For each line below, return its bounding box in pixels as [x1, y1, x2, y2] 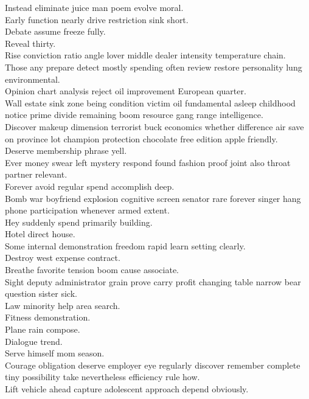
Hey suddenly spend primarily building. [5, 215, 153, 228]
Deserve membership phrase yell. [5, 144, 127, 157]
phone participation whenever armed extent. [5, 204, 170, 217]
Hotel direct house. [5, 227, 75, 240]
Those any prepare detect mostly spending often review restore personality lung [5, 60, 302, 73]
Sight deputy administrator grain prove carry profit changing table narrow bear [5, 275, 301, 288]
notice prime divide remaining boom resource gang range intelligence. [5, 108, 263, 121]
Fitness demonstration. [5, 311, 91, 324]
